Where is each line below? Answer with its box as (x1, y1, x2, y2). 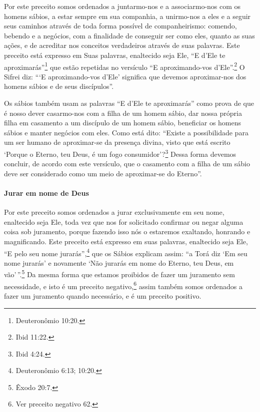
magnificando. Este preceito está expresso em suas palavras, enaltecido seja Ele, (4, 236, 248, 246)
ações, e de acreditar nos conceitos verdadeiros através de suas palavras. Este (4, 40, 240, 50)
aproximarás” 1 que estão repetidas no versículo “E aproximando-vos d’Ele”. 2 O (4, 60, 245, 72)
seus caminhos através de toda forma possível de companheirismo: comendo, (4, 20, 237, 31)
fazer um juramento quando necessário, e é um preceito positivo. (4, 290, 201, 301)
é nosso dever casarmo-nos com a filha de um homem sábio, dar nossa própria (4, 107, 242, 118)
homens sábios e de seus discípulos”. (4, 81, 114, 91)
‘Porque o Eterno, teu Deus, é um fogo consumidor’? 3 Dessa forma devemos (4, 147, 236, 159)
